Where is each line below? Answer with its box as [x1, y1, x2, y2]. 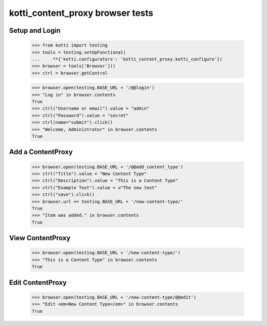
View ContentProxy [9, 234, 71, 242]
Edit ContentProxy [9, 278, 67, 287]
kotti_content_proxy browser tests [9, 7, 153, 18]
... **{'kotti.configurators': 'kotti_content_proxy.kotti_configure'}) [32, 56, 222, 62]
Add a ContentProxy [9, 148, 73, 156]
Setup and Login [9, 26, 61, 35]
